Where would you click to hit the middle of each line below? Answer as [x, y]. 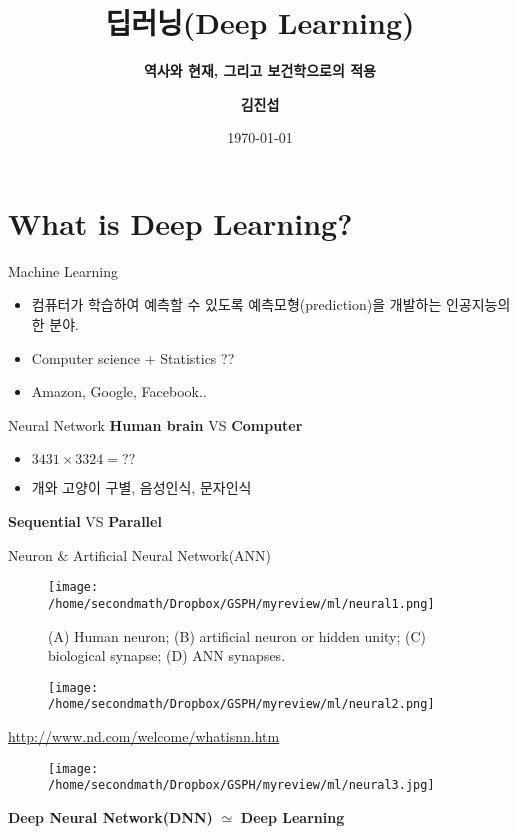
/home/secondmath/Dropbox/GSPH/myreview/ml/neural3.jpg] [241, 785]
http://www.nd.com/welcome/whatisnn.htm [144, 736]
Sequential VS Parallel [85, 521]
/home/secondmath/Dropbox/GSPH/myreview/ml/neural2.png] [241, 704]
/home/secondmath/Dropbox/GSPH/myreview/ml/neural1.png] [241, 603]
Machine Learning [63, 270]
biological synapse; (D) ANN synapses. [167, 655]
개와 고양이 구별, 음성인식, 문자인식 [141, 487]
